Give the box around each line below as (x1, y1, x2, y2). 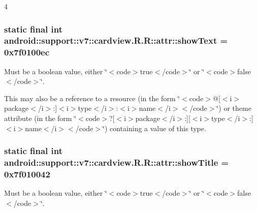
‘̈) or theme (216, 103, 251, 113)
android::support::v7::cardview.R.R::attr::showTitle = (4, 156, 229, 169)
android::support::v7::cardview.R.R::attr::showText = (4, 34, 228, 47)
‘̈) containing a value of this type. (103, 123, 206, 133)
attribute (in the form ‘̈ (4, 113, 77, 124)
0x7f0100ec (4, 46, 50, 58)
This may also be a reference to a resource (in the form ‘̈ (4, 93, 180, 103)
